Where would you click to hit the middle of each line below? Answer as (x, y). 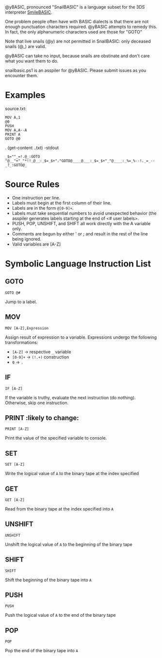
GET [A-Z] (15, 500)
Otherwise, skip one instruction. (37, 403)
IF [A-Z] (14, 388)
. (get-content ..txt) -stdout (32, 148)
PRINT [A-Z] (17, 429)
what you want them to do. (32, 61)
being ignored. (27, 239)
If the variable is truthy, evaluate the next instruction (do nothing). (70, 397)
